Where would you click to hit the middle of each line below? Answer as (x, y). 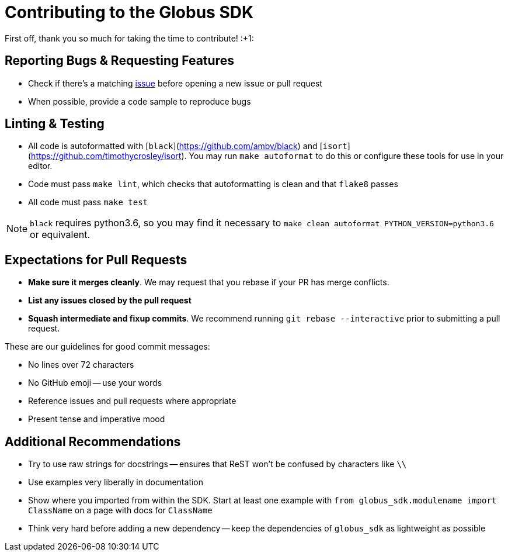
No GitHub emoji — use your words (95, 383)
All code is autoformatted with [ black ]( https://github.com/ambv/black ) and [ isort (188, 146)
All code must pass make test (88, 202)
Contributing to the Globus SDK (129, 12)
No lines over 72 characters (81, 365)
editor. (40, 166)
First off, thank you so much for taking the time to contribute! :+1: (129, 38)
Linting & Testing (55, 124)
